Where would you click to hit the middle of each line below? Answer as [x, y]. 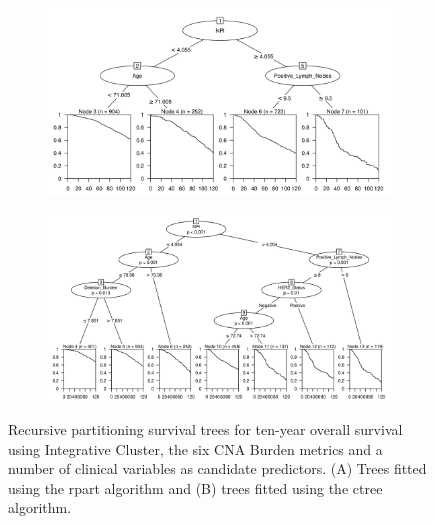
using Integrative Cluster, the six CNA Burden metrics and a [195, 448]
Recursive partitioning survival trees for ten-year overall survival [205, 429]
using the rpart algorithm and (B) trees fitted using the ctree [195, 487]
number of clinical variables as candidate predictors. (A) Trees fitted [217, 468]
